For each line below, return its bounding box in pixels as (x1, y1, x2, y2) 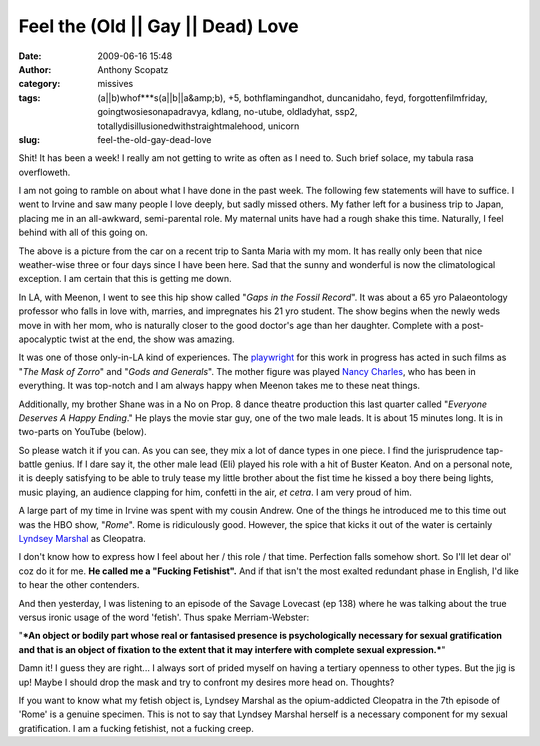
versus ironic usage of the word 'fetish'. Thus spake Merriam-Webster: (18, 611, 310, 623)
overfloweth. (18, 166, 71, 178)
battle (18, 458, 43, 470)
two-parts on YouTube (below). (18, 426, 147, 438)
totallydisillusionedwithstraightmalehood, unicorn (97, 120, 300, 132)
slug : (18, 133, 40, 145)
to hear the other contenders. (18, 579, 140, 591)
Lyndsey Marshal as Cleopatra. (18, 533, 147, 545)
